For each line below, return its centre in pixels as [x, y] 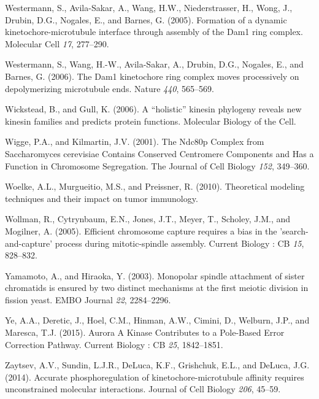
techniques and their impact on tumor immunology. [102, 198]
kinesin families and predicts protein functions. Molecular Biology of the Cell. [151, 121]
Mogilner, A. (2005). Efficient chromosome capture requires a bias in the [141, 230]
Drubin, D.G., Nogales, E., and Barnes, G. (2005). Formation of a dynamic [146, 19]
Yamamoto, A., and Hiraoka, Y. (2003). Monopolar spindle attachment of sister [155, 275]
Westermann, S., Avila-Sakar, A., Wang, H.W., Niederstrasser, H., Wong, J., [149, 7]
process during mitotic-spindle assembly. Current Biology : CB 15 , [179, 243]
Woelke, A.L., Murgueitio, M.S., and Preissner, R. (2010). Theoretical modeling [155, 186]
